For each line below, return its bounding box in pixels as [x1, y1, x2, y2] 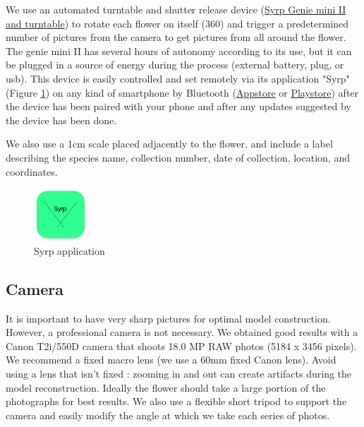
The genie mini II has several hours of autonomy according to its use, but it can [6, 43, 352, 58]
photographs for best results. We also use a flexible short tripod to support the [6, 394, 347, 409]
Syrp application [34, 243, 105, 258]
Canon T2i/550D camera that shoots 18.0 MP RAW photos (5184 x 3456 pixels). [6, 338, 357, 353]
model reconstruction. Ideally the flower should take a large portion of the [6, 380, 326, 395]
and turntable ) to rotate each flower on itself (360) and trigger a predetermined [6, 16, 349, 30]
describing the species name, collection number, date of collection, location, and [6, 150, 350, 164]
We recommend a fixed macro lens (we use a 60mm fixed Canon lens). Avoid [6, 352, 336, 367]
